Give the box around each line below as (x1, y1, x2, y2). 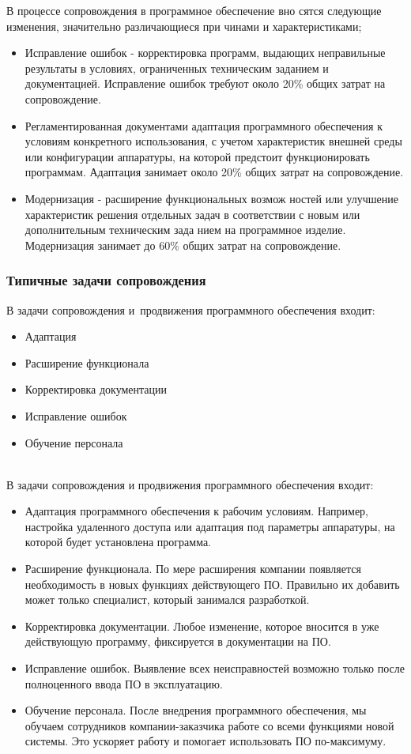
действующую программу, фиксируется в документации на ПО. (25, 633, 331, 650)
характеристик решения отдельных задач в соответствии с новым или (25, 205, 360, 222)
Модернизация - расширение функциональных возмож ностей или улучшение (25, 190, 398, 206)
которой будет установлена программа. (25, 533, 211, 550)
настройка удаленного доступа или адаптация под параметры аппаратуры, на (25, 518, 395, 534)
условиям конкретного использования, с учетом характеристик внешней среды (25, 133, 402, 149)
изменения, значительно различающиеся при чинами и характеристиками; (6, 17, 362, 34)
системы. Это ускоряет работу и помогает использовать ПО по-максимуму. (25, 733, 386, 749)
